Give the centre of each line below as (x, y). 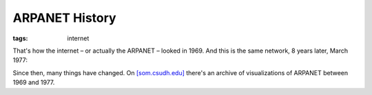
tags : (20, 38)
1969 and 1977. (34, 83)
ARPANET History (64, 18)
